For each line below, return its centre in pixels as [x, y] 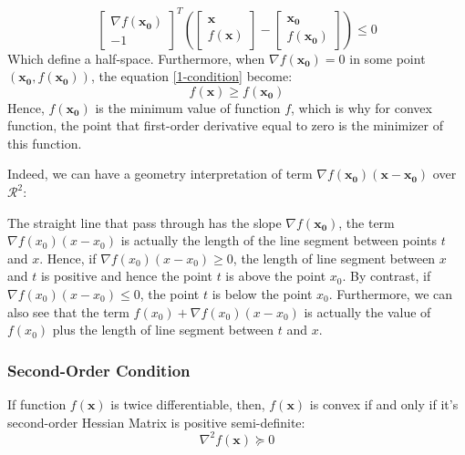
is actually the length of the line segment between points [279, 240]
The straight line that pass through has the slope [145, 222]
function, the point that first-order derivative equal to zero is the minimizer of [225, 125]
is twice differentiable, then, [188, 404]
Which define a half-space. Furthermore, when [136, 58]
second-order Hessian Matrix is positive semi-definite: [156, 422]
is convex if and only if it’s [384, 404]
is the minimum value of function [188, 107]
